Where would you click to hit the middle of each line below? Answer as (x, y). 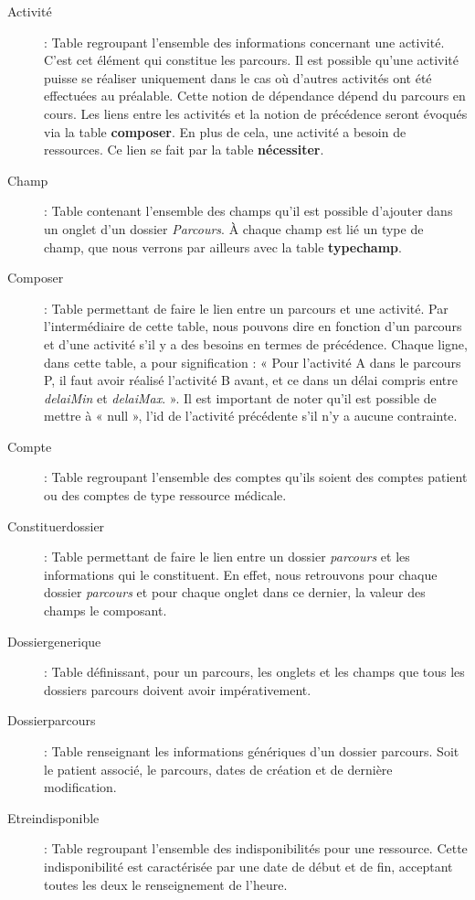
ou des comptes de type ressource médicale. (165, 495)
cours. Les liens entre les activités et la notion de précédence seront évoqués (256, 113)
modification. (80, 787)
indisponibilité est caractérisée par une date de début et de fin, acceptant (248, 866)
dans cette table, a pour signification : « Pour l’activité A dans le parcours (253, 362)
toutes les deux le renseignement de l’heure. (166, 884)
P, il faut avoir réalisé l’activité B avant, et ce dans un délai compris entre (251, 380)
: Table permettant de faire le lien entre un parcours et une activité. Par (246, 308)
